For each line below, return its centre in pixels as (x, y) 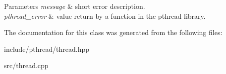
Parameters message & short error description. (75, 6)
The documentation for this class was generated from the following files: (113, 32)
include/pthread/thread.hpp (47, 49)
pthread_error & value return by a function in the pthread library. (105, 16)
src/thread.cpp (26, 65)
